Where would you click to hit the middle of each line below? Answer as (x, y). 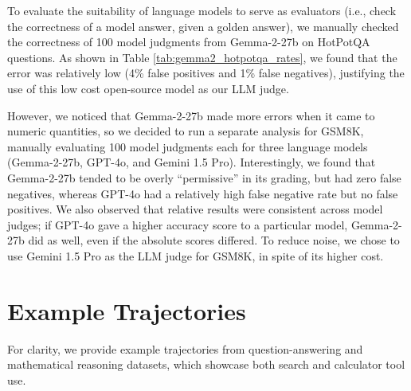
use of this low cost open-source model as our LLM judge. (148, 88)
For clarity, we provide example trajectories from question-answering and (185, 348)
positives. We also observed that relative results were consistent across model (195, 209)
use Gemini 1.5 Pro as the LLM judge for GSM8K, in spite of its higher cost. (196, 255)
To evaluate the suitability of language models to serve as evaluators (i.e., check (202, 10)
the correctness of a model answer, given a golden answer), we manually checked (203, 26)
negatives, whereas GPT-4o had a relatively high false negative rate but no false (203, 193)
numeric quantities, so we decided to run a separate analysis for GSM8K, (186, 131)
